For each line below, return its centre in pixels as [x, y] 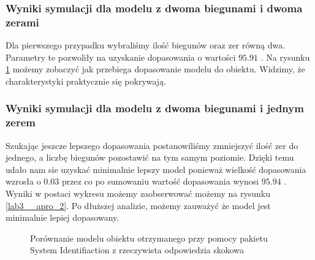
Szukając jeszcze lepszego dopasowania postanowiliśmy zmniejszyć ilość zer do [152, 145]
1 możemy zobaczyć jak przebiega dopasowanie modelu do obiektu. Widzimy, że [155, 69]
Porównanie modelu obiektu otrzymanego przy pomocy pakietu [149, 238]
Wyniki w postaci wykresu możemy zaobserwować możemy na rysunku [138, 193]
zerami [22, 22]
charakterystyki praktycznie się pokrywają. [86, 81]
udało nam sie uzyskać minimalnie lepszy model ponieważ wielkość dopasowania [156, 169]
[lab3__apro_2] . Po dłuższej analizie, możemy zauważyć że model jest [138, 205]
